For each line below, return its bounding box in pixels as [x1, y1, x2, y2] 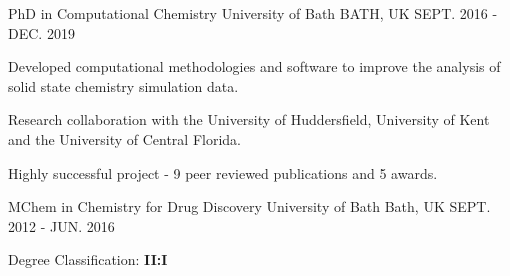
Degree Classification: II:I [8, 249, 168, 270]
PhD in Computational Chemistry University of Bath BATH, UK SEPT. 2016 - [8, 3, 498, 23]
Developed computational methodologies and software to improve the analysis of [8, 56, 501, 77]
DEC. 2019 [8, 22, 75, 43]
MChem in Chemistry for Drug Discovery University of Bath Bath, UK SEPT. [8, 196, 491, 217]
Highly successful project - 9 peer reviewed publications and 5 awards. [8, 162, 438, 183]
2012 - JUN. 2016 [8, 215, 115, 236]
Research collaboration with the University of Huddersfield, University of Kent [8, 109, 490, 130]
